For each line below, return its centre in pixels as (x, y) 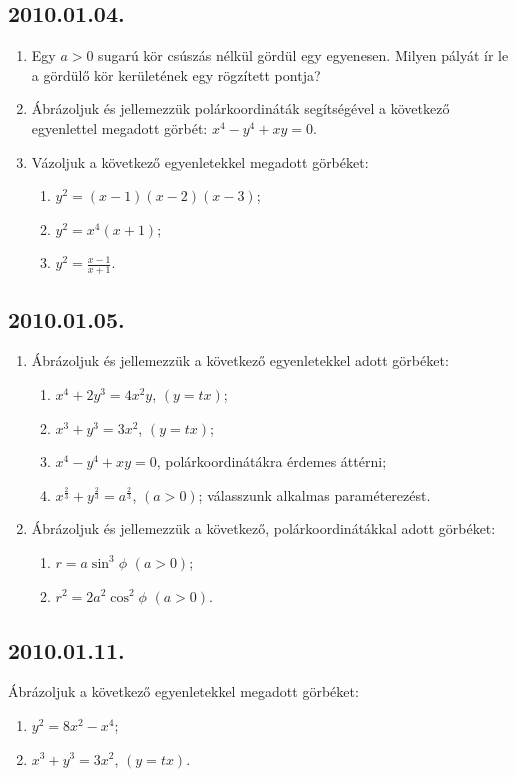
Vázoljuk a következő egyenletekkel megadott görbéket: (200, 161)
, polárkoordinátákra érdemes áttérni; (271, 461)
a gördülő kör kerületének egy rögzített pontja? (176, 74)
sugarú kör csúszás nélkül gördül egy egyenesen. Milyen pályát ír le (303, 55)
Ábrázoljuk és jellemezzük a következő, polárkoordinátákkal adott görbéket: (263, 528)
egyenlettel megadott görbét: (119, 127)
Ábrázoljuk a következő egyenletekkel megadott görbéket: (183, 691)
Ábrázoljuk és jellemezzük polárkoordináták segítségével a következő (240, 108)
